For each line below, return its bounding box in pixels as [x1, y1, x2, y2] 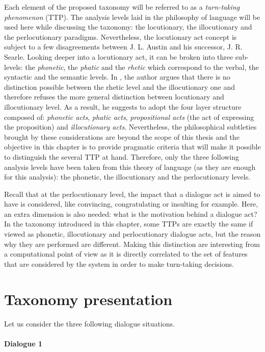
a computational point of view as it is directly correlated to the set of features [4, 248, 248, 259]
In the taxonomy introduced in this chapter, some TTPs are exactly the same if [4, 218, 253, 229]
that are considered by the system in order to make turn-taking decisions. [4, 258, 234, 269]
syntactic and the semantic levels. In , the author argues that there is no [4, 71, 230, 82]
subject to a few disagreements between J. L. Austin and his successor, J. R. [4, 41, 243, 52]
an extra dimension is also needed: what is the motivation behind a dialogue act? [4, 208, 257, 219]
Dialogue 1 [4, 338, 42, 348]
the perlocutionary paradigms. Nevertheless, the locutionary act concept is [4, 31, 237, 42]
